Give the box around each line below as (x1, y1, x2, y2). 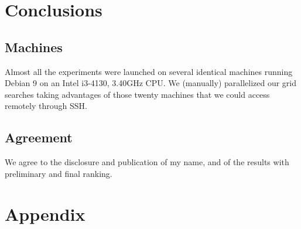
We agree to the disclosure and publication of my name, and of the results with (5, 156, 289, 168)
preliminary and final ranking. (5, 167, 112, 179)
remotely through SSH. (5, 100, 87, 112)
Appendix (5, 201, 85, 225)
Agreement (5, 128, 73, 146)
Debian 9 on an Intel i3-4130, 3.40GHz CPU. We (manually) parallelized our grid (5, 77, 297, 89)
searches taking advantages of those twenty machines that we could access (5, 88, 270, 100)
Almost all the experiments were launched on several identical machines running (5, 65, 293, 77)
